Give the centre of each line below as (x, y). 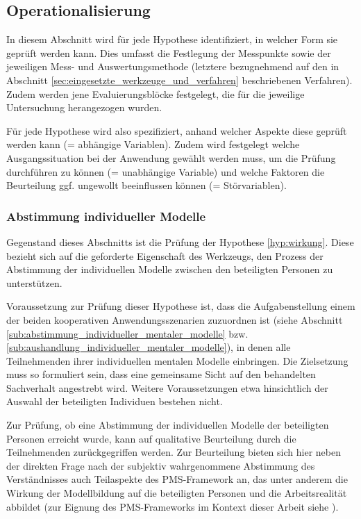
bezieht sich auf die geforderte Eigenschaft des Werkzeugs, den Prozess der (165, 255)
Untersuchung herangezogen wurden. (84, 107)
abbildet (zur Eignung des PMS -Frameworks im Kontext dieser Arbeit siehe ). (173, 506)
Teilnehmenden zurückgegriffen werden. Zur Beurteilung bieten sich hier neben (174, 452)
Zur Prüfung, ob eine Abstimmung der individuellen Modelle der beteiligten (168, 425)
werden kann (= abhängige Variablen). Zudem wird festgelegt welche (153, 144)
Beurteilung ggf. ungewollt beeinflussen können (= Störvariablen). (146, 185)
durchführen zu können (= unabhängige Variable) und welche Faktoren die (166, 171)
